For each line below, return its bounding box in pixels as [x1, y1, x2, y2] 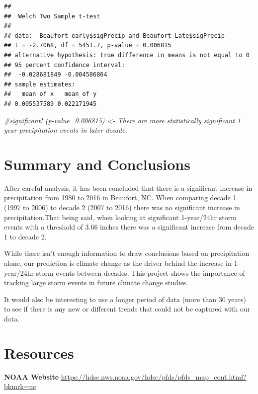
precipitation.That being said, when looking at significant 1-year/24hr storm [4, 212, 237, 222]
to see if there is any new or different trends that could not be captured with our [4, 304, 251, 314]
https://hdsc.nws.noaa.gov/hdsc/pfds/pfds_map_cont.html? [61, 371, 247, 382]
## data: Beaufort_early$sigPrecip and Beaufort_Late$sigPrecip [4, 32, 225, 39]
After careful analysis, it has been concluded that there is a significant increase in [4, 182, 253, 193]
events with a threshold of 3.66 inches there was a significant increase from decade [4, 222, 255, 232]
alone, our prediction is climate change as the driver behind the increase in [4, 258, 232, 268]
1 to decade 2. [4, 231, 47, 241]
